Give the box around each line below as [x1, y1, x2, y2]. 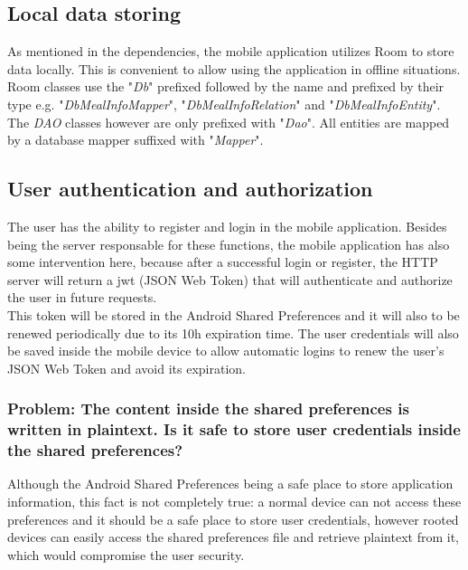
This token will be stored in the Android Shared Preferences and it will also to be [7, 305, 460, 324]
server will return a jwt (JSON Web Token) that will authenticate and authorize [7, 270, 453, 289]
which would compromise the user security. [7, 545, 245, 564]
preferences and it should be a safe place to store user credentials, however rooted [7, 509, 459, 528]
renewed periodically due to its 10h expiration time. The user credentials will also [7, 323, 459, 342]
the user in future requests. [7, 288, 157, 307]
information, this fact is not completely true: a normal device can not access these [7, 491, 462, 510]
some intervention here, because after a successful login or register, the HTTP [7, 252, 438, 271]
